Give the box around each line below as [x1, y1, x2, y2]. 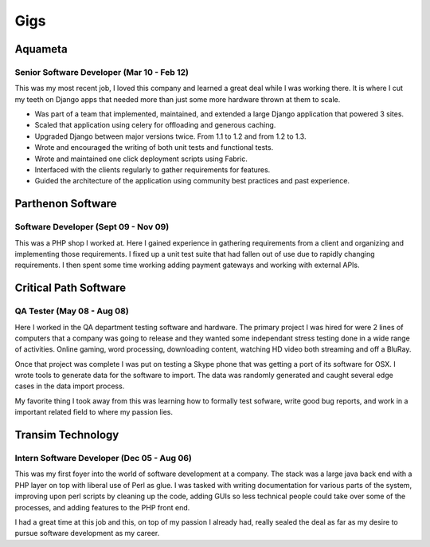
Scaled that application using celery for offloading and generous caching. [34, 120, 276, 130]
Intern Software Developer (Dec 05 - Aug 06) [14, 453, 193, 464]
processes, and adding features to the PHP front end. [14, 502, 190, 512]
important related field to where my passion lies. [14, 407, 173, 417]
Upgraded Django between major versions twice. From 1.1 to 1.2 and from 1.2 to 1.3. [34, 132, 307, 141]
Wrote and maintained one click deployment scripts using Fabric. [34, 154, 248, 163]
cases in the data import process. [14, 381, 125, 391]
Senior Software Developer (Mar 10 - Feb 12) [14, 66, 189, 77]
